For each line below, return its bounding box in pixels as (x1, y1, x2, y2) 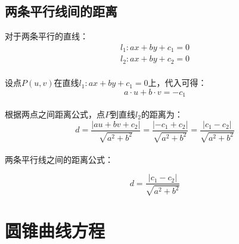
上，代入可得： (148, 76, 207, 89)
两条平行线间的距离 (5, 2, 117, 20)
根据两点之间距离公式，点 (5, 108, 105, 120)
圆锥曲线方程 (5, 218, 105, 242)
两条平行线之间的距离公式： (5, 153, 113, 165)
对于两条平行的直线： (5, 30, 88, 42)
